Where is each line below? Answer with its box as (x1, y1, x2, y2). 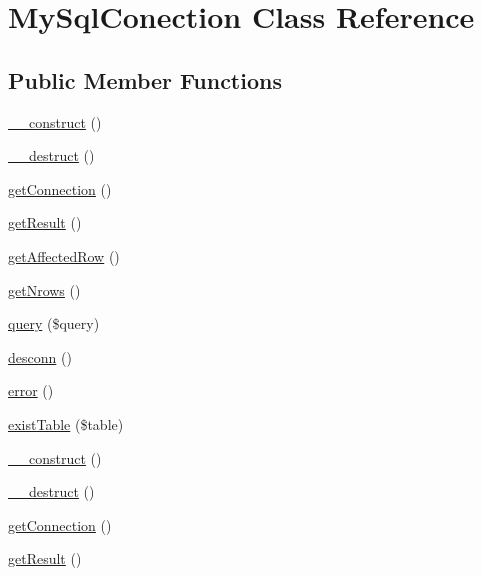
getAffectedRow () (8, 245, 120, 266)
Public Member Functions (8, 64, 282, 95)
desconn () (8, 346, 72, 367)
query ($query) (8, 313, 100, 334)
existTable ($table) (8, 413, 124, 434)
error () (8, 380, 54, 401)
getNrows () (8, 279, 81, 300)
